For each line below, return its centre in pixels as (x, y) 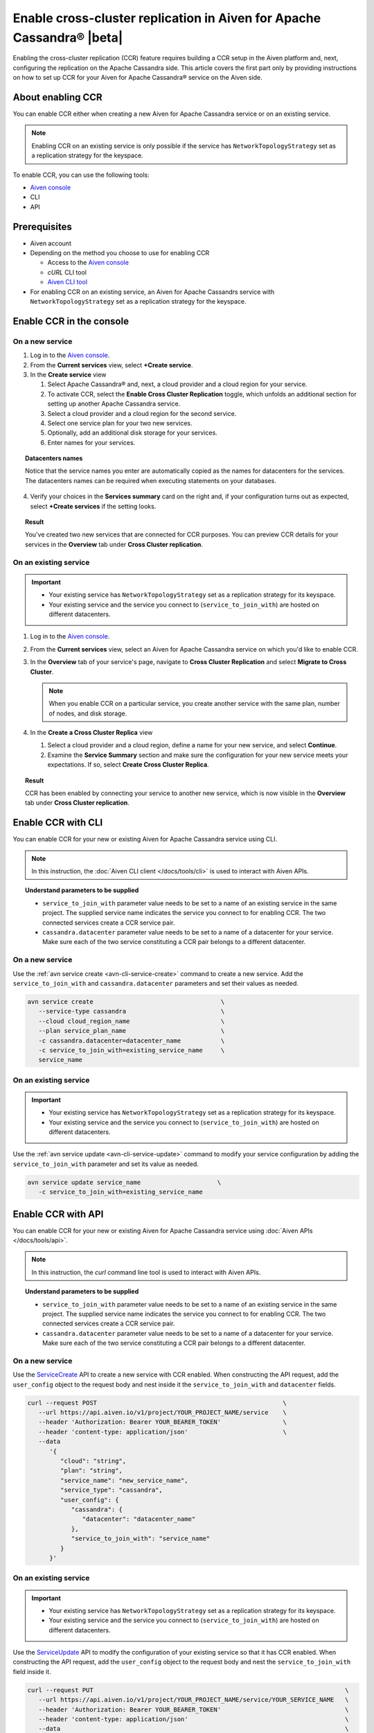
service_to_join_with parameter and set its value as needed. (106, 1164)
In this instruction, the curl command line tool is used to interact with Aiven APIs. (146, 1272)
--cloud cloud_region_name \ (132, 1021)
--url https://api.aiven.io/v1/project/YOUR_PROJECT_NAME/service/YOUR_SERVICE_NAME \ (194, 1700)
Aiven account (51, 243)
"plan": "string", (91, 1471)
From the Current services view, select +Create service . (112, 365)
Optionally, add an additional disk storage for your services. (132, 433)
